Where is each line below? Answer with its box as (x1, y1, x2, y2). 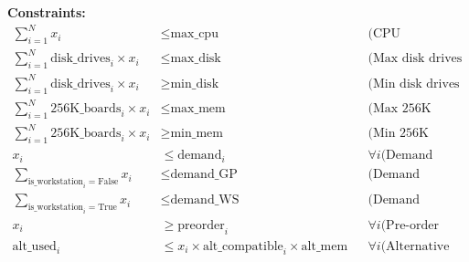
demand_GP (170, 168, 238, 182)
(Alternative (380, 239, 450, 253)
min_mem (170, 127, 223, 141)
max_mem (170, 102, 226, 116)
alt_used (12, 239, 57, 253)
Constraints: (7, 3, 86, 21)
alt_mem (301, 239, 348, 253)
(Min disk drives (368, 77, 460, 90)
